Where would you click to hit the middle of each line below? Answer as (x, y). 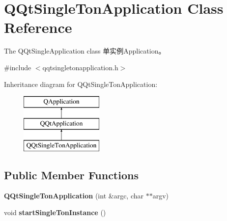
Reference (38, 27)
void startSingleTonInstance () (55, 212)
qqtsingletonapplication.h (80, 67)
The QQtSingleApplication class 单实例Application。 (85, 51)
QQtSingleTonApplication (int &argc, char (74, 196)
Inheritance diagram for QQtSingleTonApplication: (81, 84)
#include (18, 67)
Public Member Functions (71, 175)
